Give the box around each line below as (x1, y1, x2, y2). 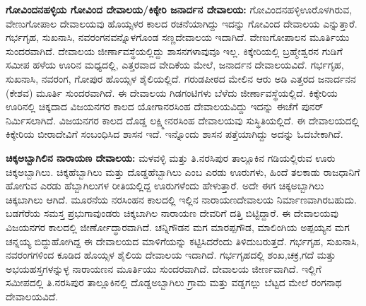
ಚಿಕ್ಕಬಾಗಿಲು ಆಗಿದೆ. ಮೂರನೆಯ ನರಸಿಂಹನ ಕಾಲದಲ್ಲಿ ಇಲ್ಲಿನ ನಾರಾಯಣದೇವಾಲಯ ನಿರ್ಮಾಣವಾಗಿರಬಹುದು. (6, 192, 357, 206)
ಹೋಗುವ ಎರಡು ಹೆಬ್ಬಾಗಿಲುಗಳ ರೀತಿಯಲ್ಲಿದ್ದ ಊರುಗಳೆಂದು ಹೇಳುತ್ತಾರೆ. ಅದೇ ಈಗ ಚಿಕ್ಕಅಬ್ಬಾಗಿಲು (6, 178, 324, 193)
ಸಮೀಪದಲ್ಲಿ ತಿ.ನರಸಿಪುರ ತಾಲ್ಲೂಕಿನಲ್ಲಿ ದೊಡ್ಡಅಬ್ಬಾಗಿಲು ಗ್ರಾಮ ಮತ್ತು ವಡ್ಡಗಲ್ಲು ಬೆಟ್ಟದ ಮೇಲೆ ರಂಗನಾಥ (6, 275, 342, 290)
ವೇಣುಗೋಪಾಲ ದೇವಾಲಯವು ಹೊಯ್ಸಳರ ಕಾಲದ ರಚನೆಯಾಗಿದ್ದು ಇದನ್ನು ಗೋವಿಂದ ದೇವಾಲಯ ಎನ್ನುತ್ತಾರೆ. (6, 16, 358, 30)
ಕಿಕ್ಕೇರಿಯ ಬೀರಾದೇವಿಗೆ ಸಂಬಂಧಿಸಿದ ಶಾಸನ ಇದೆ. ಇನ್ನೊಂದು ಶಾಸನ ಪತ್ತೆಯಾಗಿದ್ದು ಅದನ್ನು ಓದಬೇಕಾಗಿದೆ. (6, 126, 343, 141)
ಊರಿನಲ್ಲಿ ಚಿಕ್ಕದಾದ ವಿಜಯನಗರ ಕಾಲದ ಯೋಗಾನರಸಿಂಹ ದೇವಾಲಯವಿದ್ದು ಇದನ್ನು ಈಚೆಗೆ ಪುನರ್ (6, 99, 324, 114)
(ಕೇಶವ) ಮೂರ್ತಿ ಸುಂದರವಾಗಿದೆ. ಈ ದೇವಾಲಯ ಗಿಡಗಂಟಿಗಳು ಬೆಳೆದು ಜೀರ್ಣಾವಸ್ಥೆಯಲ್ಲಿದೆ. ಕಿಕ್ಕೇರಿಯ (6, 85, 338, 100)
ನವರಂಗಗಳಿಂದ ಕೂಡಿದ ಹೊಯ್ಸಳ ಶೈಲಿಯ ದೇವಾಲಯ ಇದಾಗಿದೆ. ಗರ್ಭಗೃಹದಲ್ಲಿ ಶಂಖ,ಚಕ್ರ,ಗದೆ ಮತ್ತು (6, 247, 336, 262)
